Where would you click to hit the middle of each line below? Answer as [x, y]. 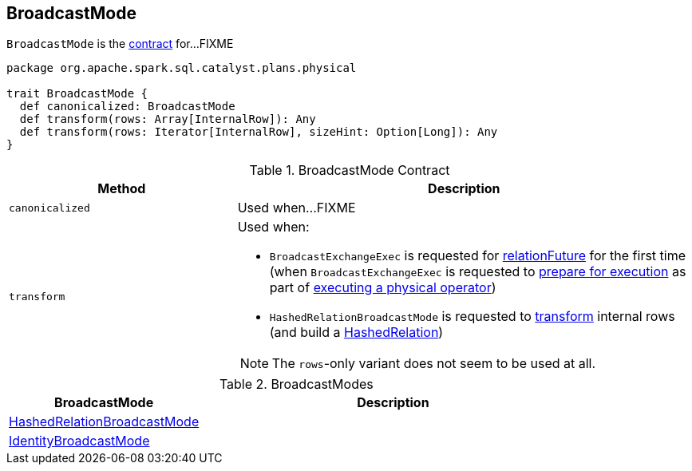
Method [122, 189]
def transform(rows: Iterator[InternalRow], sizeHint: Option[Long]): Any [259, 132]
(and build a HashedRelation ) [356, 332]
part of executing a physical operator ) [383, 288]
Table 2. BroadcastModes [296, 384]
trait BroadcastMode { [77, 94]
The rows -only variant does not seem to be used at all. [434, 364]
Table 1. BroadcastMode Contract [350, 170]
